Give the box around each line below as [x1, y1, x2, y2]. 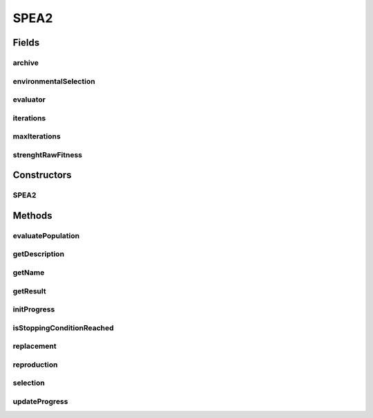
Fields [12, 37, 40, 48]
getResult [12, 286, 46, 296]
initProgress [12, 305, 55, 314]
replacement [12, 341, 57, 351]
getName [12, 268, 45, 278]
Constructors [12, 170, 72, 181]
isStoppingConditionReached [12, 322, 114, 332]
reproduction [12, 360, 58, 370]
